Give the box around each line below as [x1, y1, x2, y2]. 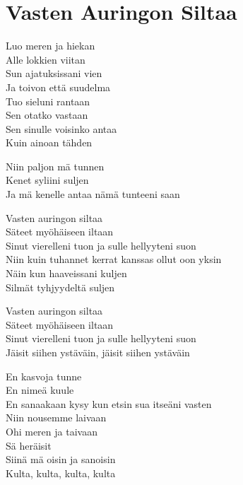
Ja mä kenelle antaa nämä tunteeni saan [6, 187, 180, 201]
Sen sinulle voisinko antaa [6, 121, 117, 136]
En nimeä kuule [6, 382, 74, 397]
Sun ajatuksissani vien [6, 66, 102, 81]
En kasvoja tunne [6, 368, 82, 383]
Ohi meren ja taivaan [6, 423, 97, 438]
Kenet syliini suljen [6, 173, 89, 187]
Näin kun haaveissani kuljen [6, 266, 127, 281]
